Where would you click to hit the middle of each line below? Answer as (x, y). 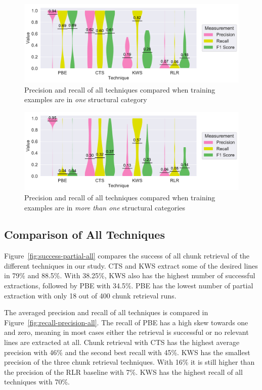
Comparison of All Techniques (84, 234)
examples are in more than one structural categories (105, 207)
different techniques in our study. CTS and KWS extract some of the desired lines (131, 265)
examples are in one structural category (86, 99)
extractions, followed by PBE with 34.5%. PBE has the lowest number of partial (129, 286)
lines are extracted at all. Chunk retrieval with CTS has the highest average (122, 342)
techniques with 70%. (37, 382)
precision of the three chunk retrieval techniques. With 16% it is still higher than (129, 362)
